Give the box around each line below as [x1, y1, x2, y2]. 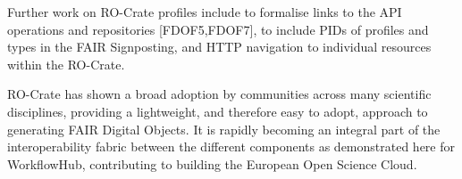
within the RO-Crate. [7, 54, 125, 73]
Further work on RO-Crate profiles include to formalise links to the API [7, 3, 402, 20]
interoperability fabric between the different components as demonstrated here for [7, 137, 456, 156]
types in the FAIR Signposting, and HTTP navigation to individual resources [7, 37, 432, 56]
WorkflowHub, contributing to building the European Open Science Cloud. [7, 154, 417, 173]
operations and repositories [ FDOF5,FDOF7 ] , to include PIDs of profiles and [7, 20, 429, 38]
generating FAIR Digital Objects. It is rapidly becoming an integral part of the [7, 119, 441, 138]
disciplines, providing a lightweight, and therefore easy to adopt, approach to [7, 102, 428, 120]
